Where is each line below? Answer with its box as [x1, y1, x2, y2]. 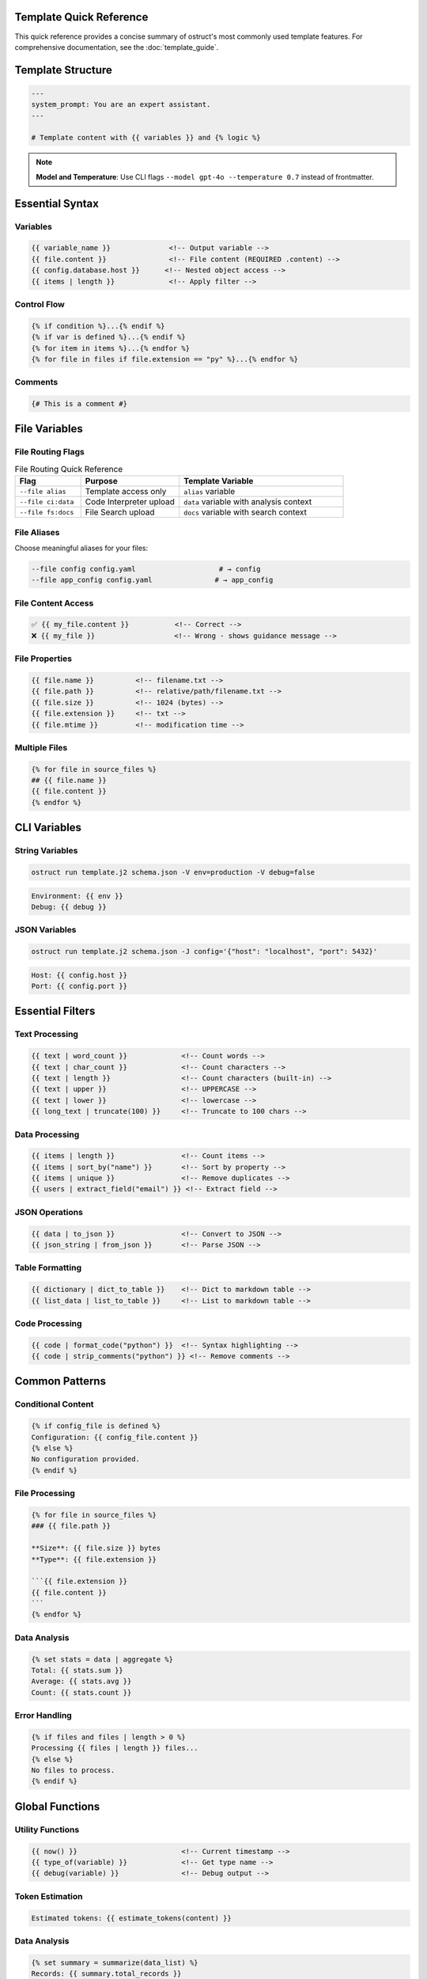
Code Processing [14, 1318, 82, 1329]
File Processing [14, 1488, 75, 1499]
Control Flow [14, 298, 65, 310]
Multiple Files [14, 742, 68, 753]
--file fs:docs [19, 507, 74, 516]
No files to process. [31, 1766, 115, 1775]
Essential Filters [14, 1005, 96, 1018]
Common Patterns [14, 1374, 107, 1388]
